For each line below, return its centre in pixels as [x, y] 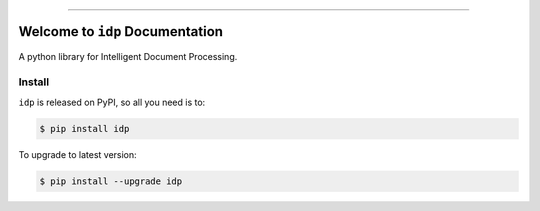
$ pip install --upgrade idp [111, 181]
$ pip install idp [84, 128]
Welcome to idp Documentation [121, 31]
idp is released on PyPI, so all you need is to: [112, 102]
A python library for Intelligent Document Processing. [128, 56]
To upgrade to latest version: [77, 154]
